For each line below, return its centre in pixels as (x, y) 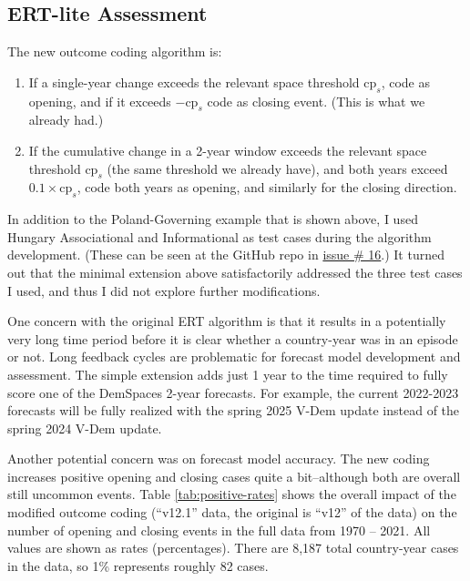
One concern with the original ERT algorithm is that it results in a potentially (227, 321)
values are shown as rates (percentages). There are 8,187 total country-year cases (233, 548)
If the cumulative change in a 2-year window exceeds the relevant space (228, 150)
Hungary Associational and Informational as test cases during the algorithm (220, 236)
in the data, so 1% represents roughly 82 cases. (138, 565)
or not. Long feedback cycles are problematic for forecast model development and (234, 357)
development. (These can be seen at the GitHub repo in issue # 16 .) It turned (226, 255)
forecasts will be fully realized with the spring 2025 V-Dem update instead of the (234, 410)
